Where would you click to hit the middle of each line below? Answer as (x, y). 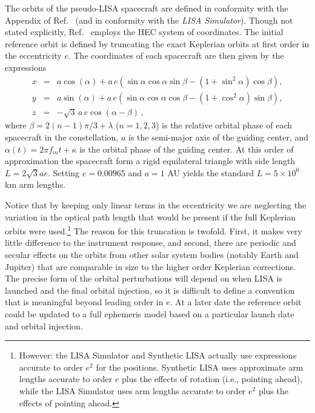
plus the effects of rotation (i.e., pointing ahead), (212, 379)
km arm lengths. (35, 184)
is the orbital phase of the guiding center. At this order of (187, 149)
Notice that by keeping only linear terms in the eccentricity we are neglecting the (156, 205)
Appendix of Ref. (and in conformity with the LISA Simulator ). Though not (149, 20)
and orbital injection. (44, 325)
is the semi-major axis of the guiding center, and (218, 137)
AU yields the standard (211, 172)
